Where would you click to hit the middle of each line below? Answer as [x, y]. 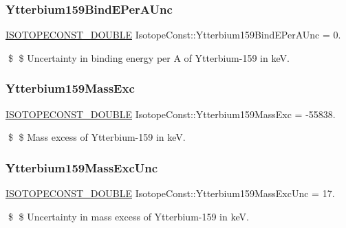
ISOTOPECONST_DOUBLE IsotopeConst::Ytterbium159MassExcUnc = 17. [170, 193]
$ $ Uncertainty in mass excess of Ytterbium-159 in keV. [128, 216]
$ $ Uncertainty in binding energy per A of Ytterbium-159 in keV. [149, 57]
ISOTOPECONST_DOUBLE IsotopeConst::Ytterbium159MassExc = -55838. [171, 114]
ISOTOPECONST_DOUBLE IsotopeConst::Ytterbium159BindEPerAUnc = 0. [173, 35]
